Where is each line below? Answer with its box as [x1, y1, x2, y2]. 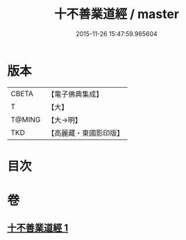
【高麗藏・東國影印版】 [47, 128, 124, 138]
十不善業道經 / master [54, 6, 179, 22]
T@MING [10, 115, 41, 124]
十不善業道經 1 [7, 222, 69, 234]
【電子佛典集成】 [47, 89, 103, 99]
